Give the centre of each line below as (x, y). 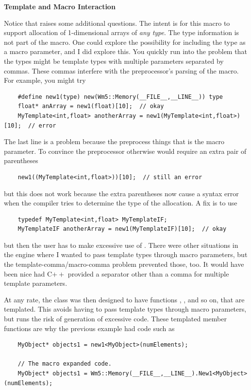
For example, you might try (45, 80)
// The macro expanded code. (65, 364)
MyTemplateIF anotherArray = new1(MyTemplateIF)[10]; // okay (122, 229)
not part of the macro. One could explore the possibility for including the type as (125, 42)
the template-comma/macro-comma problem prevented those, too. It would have (124, 264)
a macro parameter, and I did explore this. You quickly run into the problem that (125, 51)
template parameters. (36, 283)
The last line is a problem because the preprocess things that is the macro (114, 141)
